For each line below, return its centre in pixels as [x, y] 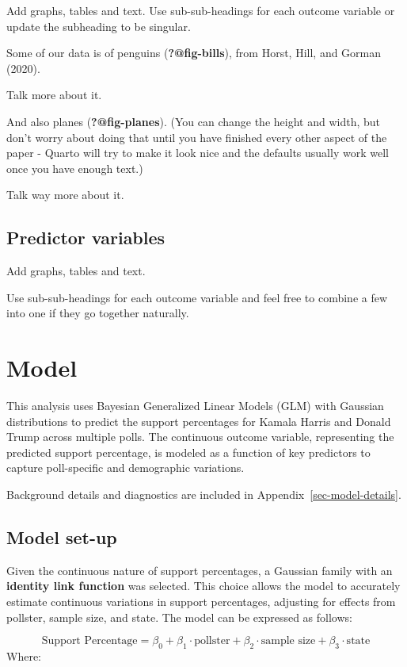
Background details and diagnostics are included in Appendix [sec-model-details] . [204, 494]
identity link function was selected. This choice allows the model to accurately [203, 586]
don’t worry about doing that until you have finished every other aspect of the [197, 137]
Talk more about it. [54, 95]
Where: [24, 655]
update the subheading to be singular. [99, 26]
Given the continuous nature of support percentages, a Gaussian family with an [200, 570]
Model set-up [62, 537]
